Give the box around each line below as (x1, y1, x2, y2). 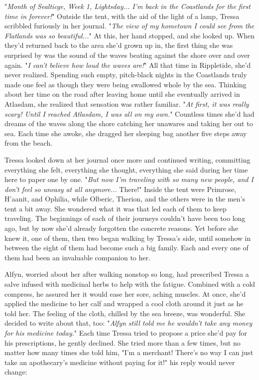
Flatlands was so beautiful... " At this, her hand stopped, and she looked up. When (4, 30, 255, 40)
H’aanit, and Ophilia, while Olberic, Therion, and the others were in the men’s (4, 193, 245, 204)
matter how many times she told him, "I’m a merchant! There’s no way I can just (4, 347, 254, 358)
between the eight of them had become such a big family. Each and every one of (4, 242, 249, 253)
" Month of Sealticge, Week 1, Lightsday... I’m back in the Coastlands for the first (4, 1, 251, 11)
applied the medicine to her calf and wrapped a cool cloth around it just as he (4, 298, 244, 309)
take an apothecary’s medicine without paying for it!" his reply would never (4, 357, 235, 367)
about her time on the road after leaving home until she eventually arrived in (4, 89, 240, 99)
